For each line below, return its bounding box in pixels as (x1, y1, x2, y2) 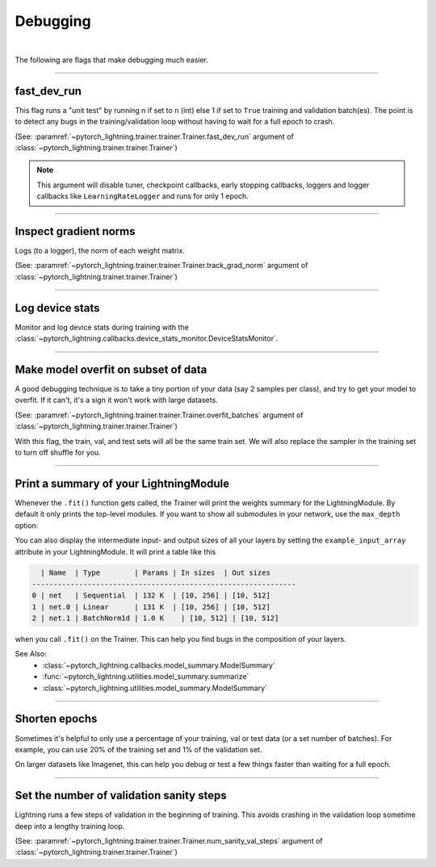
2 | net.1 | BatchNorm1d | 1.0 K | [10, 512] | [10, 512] (31, 614, 279, 623)
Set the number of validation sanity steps (15, 789, 227, 802)
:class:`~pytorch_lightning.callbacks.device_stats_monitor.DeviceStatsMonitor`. (15, 333, 279, 343)
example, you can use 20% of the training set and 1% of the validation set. (15, 744, 262, 754)
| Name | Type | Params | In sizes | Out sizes (40, 568, 270, 577)
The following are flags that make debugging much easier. (15, 55, 209, 65)
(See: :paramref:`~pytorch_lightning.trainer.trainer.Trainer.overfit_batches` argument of (15, 410, 304, 420)
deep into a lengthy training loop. (15, 821, 125, 831)
